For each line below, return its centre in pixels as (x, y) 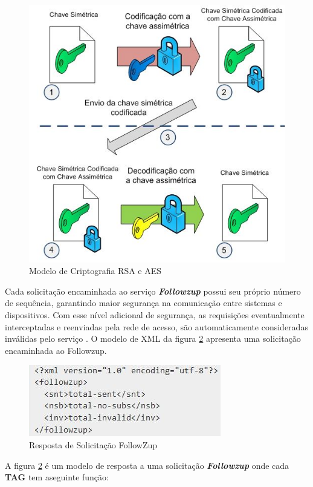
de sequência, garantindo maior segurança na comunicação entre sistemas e (144, 303)
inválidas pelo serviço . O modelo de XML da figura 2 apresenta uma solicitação (153, 338)
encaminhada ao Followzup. (56, 350)
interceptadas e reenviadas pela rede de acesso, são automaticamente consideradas (156, 326)
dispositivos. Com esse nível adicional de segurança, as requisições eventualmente (155, 315)
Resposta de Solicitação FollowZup (93, 444)
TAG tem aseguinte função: (57, 477)
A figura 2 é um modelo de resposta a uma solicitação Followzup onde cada (147, 465)
